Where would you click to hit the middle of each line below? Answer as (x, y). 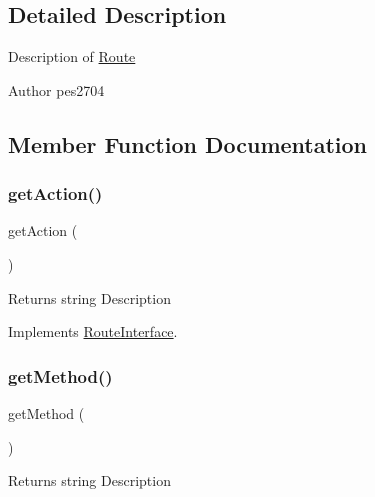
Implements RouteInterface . (93, 331)
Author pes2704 (56, 89)
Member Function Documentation (188, 143)
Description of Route (72, 56)
